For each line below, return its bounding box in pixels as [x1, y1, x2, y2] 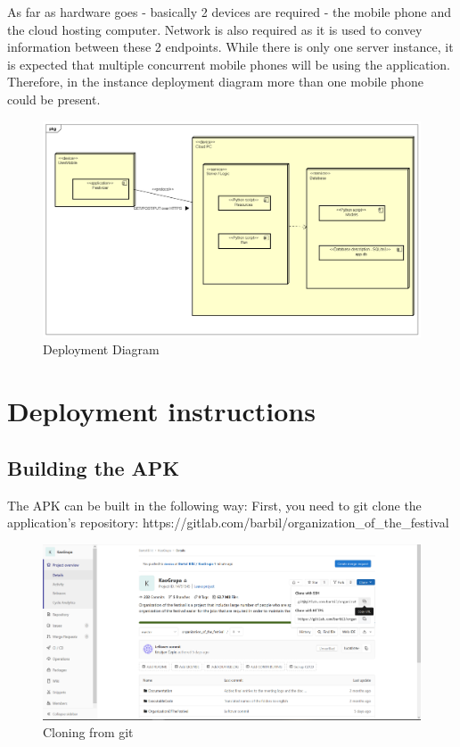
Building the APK [7, 453, 180, 481]
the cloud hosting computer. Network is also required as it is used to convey [7, 20, 423, 38]
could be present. [7, 89, 101, 108]
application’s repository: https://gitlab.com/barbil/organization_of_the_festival [7, 513, 449, 532]
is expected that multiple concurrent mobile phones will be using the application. [7, 54, 450, 73]
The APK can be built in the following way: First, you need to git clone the [7, 495, 422, 514]
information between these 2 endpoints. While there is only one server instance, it [7, 37, 454, 56]
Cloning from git [43, 723, 134, 742]
